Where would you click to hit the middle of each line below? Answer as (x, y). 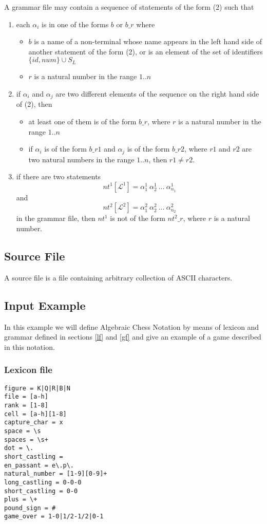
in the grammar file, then (56, 218)
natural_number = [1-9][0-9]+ (56, 474)
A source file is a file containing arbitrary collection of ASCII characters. (118, 277)
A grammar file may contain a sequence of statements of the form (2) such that (129, 7)
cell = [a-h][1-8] (35, 414)
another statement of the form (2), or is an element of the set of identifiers (146, 51)
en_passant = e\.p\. (39, 465)
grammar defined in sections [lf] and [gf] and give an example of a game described (133, 337)
